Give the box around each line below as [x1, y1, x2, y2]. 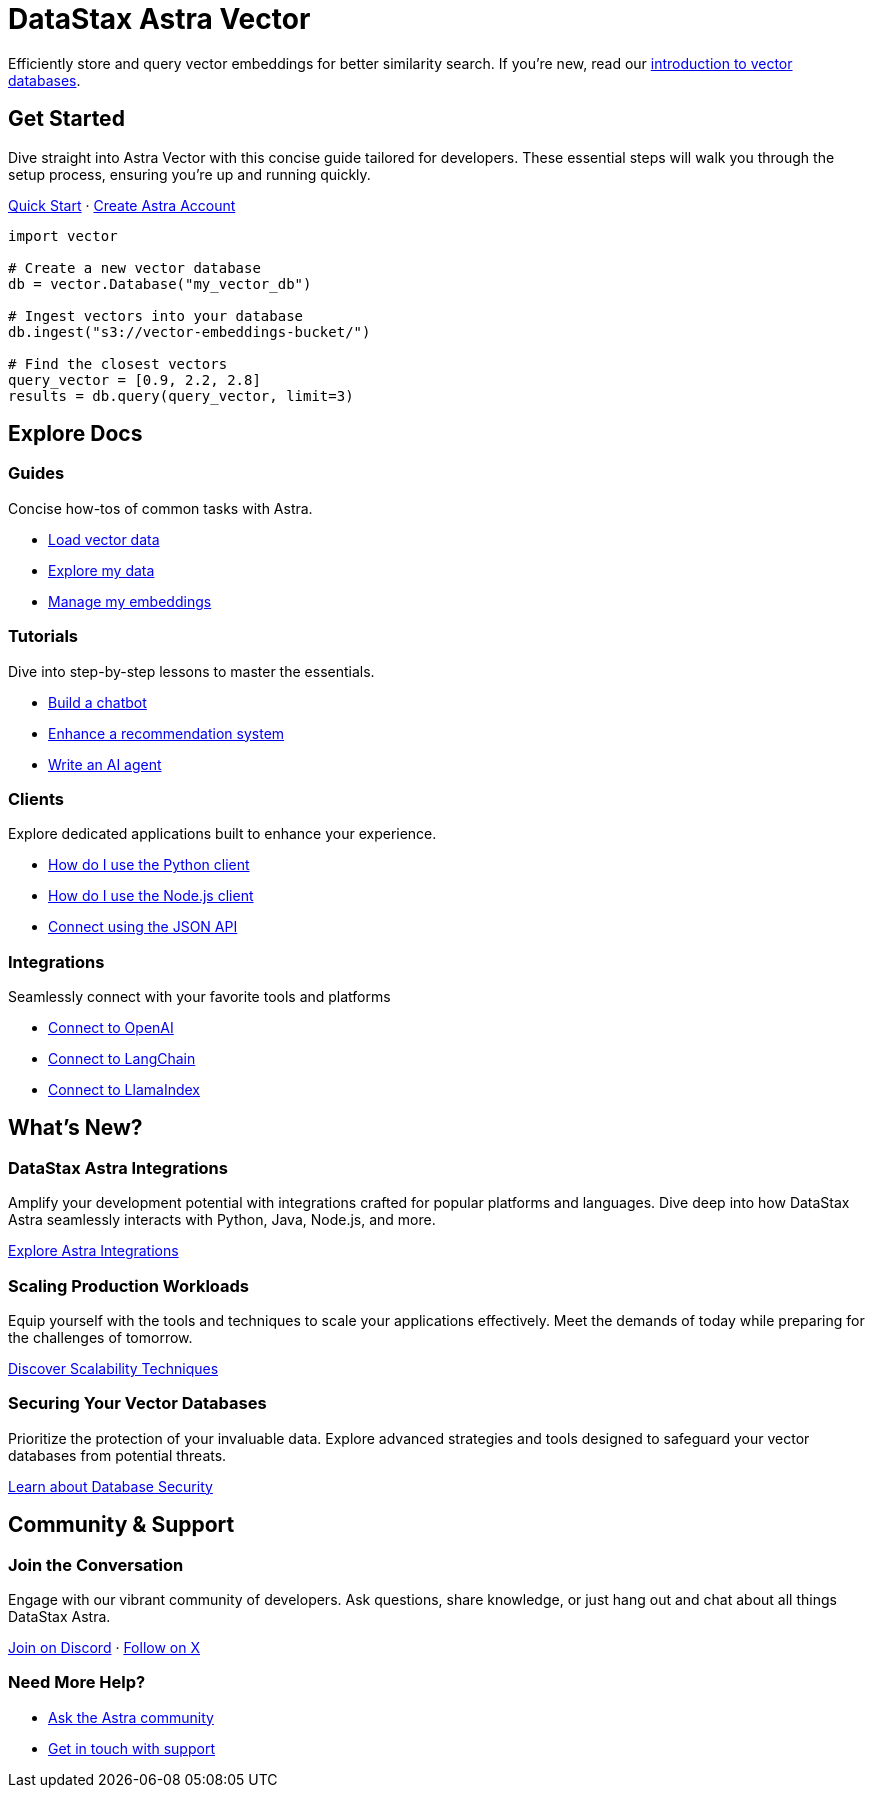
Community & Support [8, 1512, 235, 1538]
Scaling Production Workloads [8, 1275, 249, 1296]
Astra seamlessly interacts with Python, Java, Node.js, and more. [8, 1211, 436, 1229]
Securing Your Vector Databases [8, 1393, 267, 1414]
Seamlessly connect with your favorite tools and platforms [8, 988, 391, 1006]
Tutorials [8, 626, 79, 647]
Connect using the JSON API [48, 918, 238, 936]
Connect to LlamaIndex [48, 1081, 201, 1099]
